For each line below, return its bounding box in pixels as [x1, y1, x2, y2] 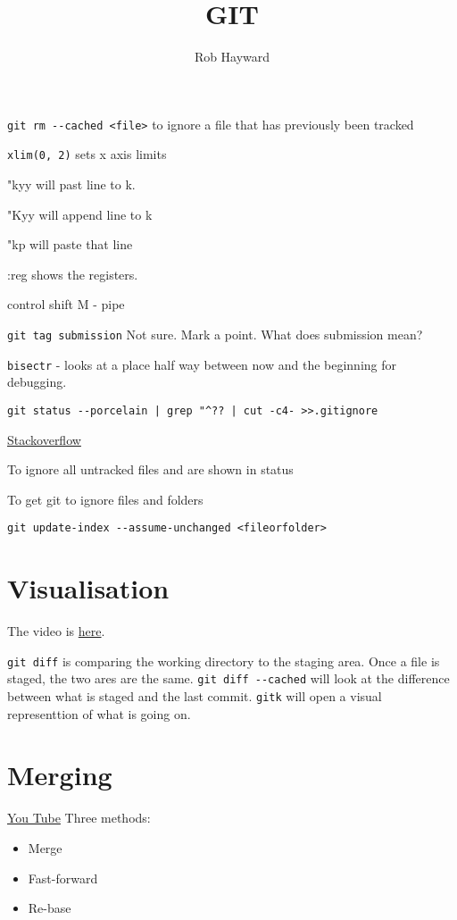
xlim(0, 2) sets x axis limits [7, 145, 167, 163]
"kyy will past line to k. [7, 175, 136, 194]
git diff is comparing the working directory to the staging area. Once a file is [7, 651, 440, 670]
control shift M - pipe [7, 295, 125, 314]
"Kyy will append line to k [7, 205, 153, 223]
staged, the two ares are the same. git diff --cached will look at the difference [7, 669, 450, 688]
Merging [7, 757, 112, 793]
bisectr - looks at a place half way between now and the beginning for [7, 355, 397, 373]
